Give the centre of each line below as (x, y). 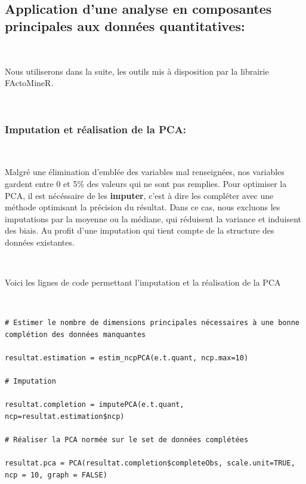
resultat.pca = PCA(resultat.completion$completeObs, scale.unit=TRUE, (150, 463)
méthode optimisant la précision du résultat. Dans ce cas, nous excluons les (143, 207)
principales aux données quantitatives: (125, 26)
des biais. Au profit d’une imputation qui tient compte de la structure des (140, 230)
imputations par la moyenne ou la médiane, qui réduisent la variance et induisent (153, 218)
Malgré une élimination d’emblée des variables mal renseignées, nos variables (145, 172)
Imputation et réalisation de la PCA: (96, 129)
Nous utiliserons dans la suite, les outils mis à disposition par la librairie (137, 71)
